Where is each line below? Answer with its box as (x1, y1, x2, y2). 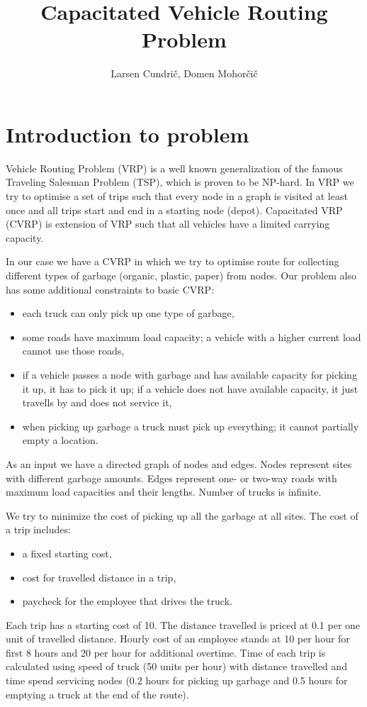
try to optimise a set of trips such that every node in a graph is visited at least (6, 189, 348, 204)
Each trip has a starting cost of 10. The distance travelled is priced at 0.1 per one (6, 617, 361, 632)
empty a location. (22, 433, 98, 447)
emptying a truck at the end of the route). (6, 686, 189, 701)
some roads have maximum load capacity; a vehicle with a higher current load (22, 329, 361, 344)
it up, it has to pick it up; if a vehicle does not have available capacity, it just (22, 381, 358, 396)
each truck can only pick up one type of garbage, (22, 306, 235, 321)
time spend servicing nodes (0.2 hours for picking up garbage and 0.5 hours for (6, 673, 348, 688)
